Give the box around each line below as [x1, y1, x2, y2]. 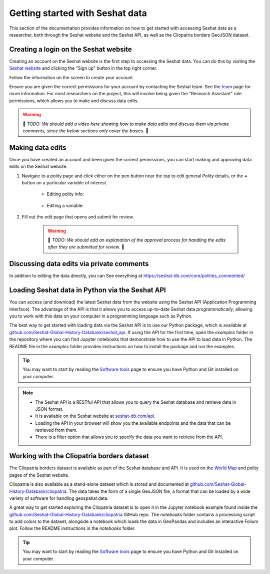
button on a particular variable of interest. [21, 180, 107, 186]
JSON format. [35, 406, 63, 412]
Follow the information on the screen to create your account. [9, 74, 134, 80]
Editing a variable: [46, 202, 84, 208]
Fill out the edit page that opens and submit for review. [21, 214, 134, 220]
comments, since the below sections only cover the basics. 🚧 [22, 128, 149, 134]
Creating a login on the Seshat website [9, 45, 132, 54]
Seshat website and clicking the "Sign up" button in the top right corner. [9, 65, 157, 71]
